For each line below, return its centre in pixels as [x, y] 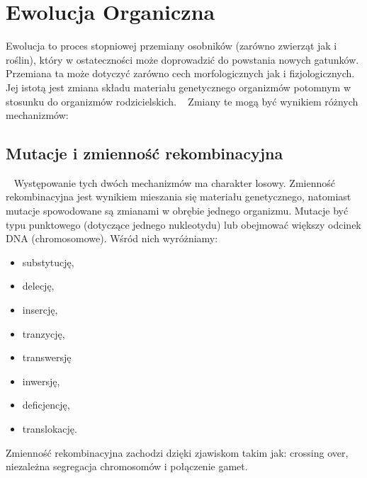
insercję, [40, 310]
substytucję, [48, 262]
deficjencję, [46, 405]
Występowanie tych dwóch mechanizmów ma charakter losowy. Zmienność [174, 182]
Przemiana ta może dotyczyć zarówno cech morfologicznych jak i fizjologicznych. [180, 73]
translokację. [50, 429]
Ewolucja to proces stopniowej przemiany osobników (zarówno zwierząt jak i [171, 46]
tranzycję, [44, 333]
